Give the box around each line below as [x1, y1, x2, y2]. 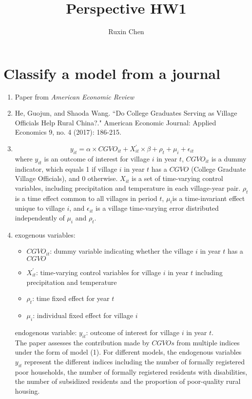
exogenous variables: [15, 229, 76, 239]
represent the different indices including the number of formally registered [24, 356, 245, 366]
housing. [15, 385, 40, 396]
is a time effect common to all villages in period [15, 193, 157, 203]
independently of [15, 213, 65, 222]
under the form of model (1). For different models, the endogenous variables [15, 347, 242, 357]
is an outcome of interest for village [44, 153, 150, 163]
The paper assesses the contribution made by [15, 337, 150, 347]
